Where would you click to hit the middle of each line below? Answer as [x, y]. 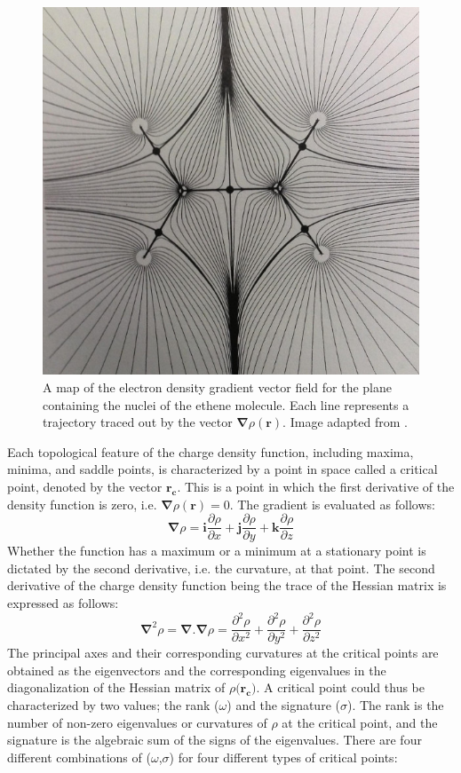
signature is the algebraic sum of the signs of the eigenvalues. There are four [215, 740]
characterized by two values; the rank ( [113, 704]
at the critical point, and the [360, 722]
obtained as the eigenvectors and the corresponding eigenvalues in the [197, 670]
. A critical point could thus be [340, 687]
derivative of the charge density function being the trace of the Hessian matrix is [227, 585]
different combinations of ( [79, 757]
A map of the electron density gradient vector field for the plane [218, 387]
